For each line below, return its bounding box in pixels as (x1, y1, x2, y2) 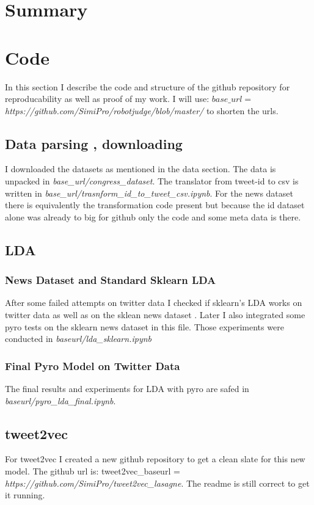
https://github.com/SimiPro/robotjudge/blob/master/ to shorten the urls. (5, 104, 279, 117)
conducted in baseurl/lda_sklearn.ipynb (5, 332, 152, 345)
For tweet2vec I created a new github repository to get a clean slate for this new (5, 452, 305, 465)
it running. (5, 489, 45, 501)
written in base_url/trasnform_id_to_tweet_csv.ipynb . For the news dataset (5, 186, 293, 199)
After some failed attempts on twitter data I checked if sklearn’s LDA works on (5, 296, 302, 309)
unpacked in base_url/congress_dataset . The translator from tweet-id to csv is (5, 175, 299, 187)
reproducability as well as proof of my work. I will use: (5, 92, 210, 105)
